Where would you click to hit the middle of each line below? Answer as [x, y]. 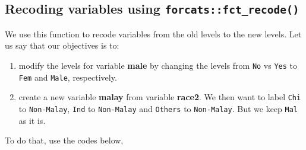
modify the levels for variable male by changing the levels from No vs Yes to [158, 65]
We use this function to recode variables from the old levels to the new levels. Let [153, 33]
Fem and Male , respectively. [68, 77]
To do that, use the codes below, [64, 140]
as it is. [32, 120]
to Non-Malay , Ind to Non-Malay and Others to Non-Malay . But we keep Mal [158, 108]
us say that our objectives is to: [62, 45]
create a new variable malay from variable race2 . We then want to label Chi [160, 97]
